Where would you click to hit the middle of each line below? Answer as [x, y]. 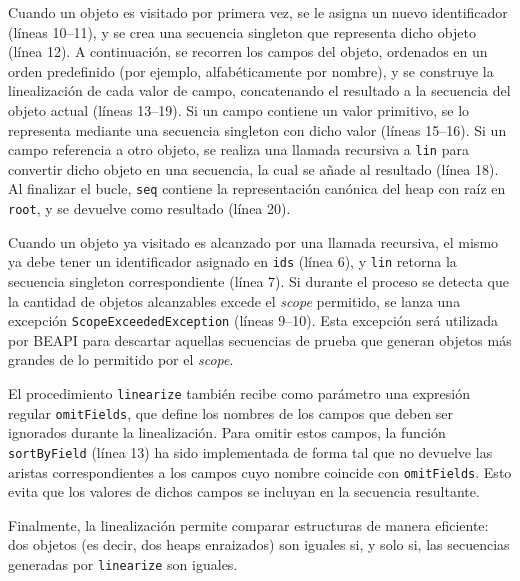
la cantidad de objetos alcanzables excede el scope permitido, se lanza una [234, 300]
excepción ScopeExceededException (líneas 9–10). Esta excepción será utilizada [253, 320]
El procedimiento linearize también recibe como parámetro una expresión [239, 393]
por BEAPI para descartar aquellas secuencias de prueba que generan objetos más [260, 339]
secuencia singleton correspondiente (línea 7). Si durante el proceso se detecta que [259, 280]
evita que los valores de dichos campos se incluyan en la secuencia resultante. [244, 491]
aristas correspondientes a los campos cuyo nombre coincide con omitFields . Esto [260, 471]
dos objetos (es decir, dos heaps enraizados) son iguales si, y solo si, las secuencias [259, 544]
